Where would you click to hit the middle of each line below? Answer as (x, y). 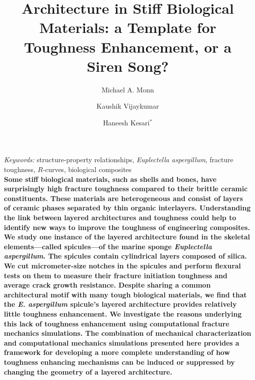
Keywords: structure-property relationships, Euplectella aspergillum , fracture (119, 160)
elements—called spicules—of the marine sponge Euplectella (108, 246)
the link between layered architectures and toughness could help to (120, 218)
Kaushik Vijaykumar (128, 106)
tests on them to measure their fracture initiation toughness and (116, 275)
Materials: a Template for (128, 27)
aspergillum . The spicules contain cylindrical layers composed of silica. (126, 256)
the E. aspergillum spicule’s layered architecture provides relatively (120, 304)
